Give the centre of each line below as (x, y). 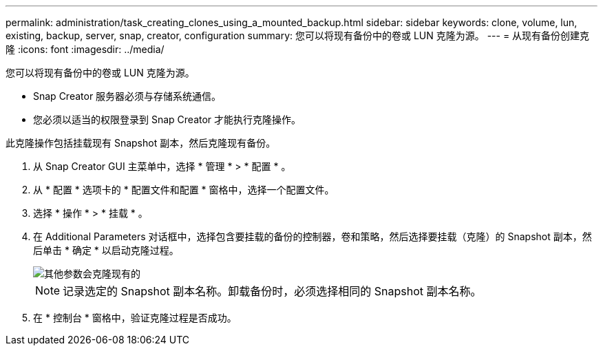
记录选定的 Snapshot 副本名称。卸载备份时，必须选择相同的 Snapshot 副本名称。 (272, 291)
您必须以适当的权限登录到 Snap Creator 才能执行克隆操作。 (167, 119)
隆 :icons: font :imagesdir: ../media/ (85, 49)
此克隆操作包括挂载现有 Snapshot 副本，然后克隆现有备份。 (141, 143)
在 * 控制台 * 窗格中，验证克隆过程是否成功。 (135, 318)
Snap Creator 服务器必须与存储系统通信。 (127, 96)
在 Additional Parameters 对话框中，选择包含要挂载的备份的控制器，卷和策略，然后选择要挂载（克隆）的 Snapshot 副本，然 (313, 236)
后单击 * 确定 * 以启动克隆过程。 (106, 250)
